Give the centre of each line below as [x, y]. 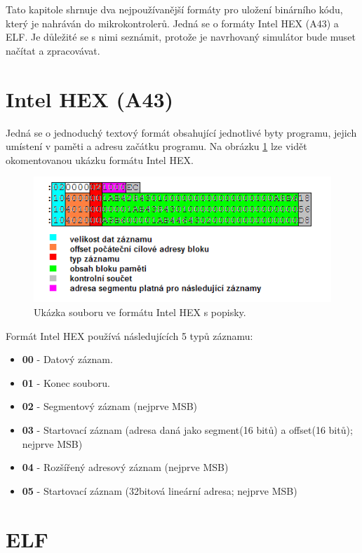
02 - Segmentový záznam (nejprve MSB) [110, 406]
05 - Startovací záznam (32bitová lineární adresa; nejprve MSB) [160, 490]
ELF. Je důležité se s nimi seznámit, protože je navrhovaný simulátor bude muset [181, 37]
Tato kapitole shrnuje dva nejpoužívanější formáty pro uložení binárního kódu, [174, 9]
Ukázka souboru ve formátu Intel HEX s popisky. [140, 312]
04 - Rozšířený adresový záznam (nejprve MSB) [125, 467]
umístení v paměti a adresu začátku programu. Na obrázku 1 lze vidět [156, 146]
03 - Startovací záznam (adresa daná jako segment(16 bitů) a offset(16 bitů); [187, 430]
